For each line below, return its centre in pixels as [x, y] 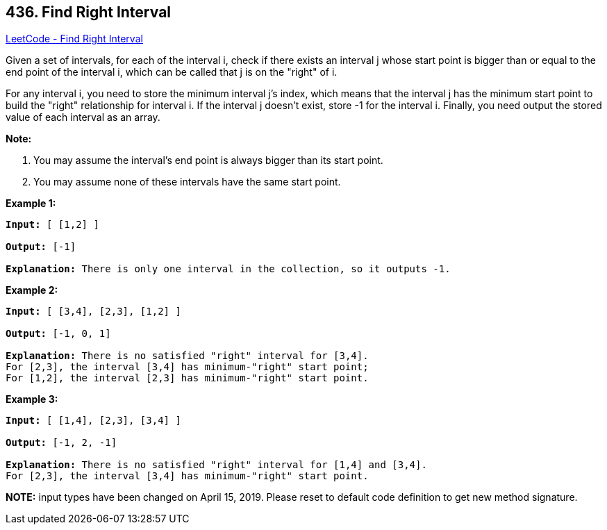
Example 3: [32, 399]
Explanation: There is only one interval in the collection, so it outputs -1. [228, 269]
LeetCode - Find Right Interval [74, 39]
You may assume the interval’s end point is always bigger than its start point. [208, 160]
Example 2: [32, 290]
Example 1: [31, 204]
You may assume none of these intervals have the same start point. [187, 182]
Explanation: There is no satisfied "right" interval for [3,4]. [187, 356]
